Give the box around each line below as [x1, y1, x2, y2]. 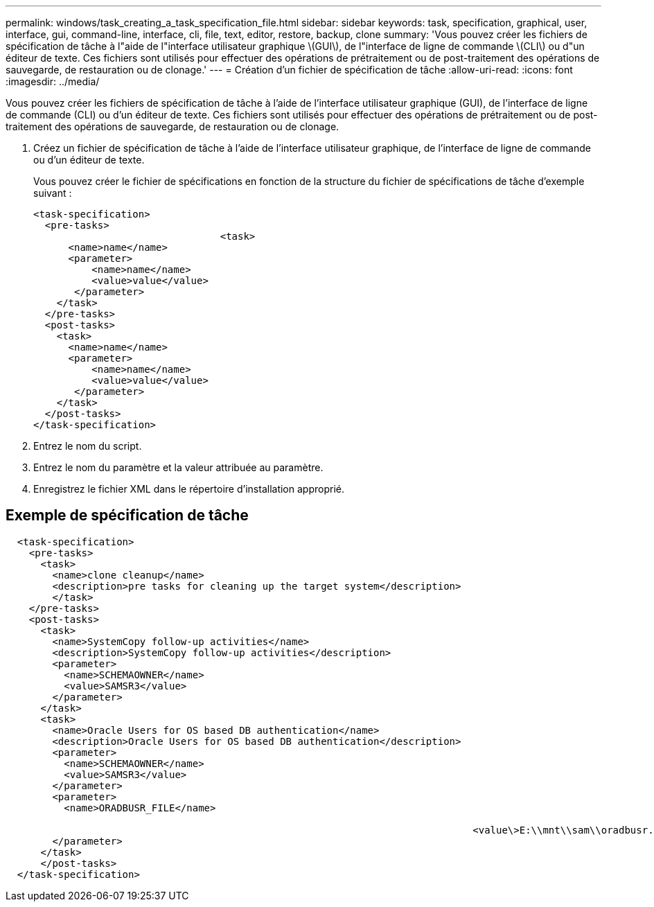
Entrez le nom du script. [33, 440, 142, 452]
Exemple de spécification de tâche [6, 507, 249, 525]
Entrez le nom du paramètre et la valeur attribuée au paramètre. [33, 461, 324, 473]
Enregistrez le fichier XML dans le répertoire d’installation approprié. [33, 483, 344, 495]
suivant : [33, 187, 72, 199]
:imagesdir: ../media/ [6, 76, 100, 87]
